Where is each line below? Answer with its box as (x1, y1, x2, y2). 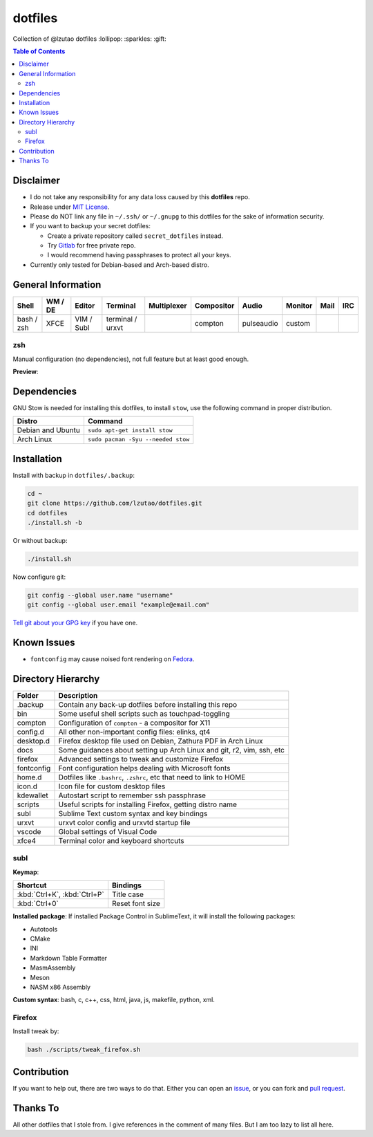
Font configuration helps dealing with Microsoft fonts (58, 764, 231, 773)
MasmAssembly (30, 963, 76, 972)
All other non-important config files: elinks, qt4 (58, 727, 211, 737)
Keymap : (12, 868, 39, 876)
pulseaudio (242, 318, 279, 328)
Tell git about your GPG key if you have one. (12, 619, 138, 627)
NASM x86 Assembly (30, 983, 91, 991)
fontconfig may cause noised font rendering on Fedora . (30, 655, 195, 663)
